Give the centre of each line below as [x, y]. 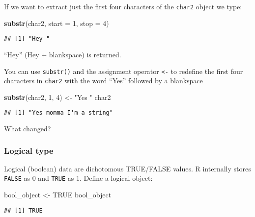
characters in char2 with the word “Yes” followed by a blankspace [103, 81]
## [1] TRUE [23, 210]
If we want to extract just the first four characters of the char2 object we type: [123, 6]
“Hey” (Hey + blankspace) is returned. [63, 54]
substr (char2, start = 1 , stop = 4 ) [57, 23]
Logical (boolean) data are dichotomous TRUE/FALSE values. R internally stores [127, 168]
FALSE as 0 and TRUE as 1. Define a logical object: [78, 178]
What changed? [28, 129]
